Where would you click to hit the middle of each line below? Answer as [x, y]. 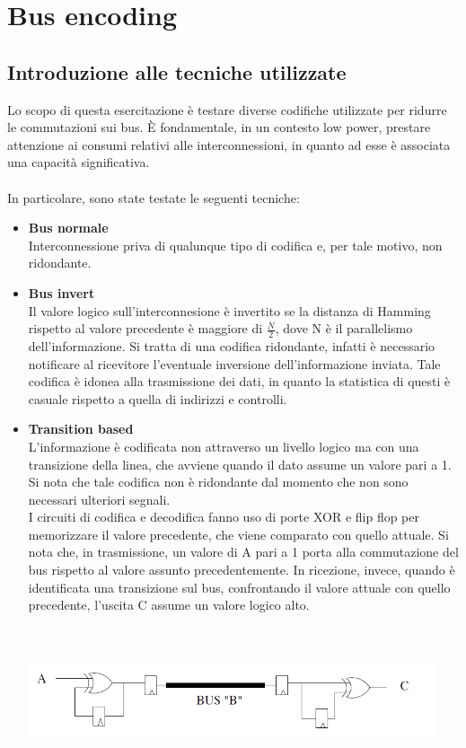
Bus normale [68, 228]
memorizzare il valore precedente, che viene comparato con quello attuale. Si [238, 534]
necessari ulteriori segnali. [99, 499]
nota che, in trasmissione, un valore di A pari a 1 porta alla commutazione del [243, 552]
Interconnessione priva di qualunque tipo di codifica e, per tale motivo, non [235, 245]
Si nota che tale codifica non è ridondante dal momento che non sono [218, 482]
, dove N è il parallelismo [344, 328]
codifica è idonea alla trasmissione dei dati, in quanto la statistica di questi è [239, 381]
